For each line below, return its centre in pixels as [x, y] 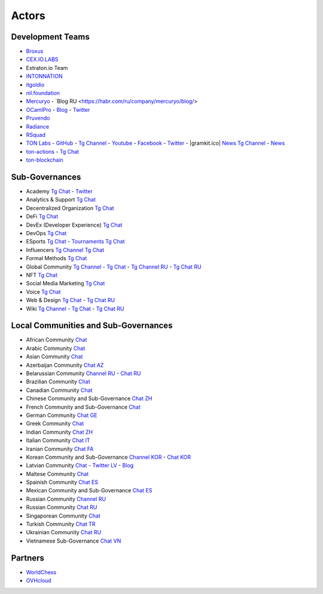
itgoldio [35, 84]
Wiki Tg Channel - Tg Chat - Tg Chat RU [75, 309]
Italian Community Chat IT [58, 440]
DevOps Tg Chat [46, 233]
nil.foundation [43, 93]
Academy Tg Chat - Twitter [59, 191]
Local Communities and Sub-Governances [92, 326]
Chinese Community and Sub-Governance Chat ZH [89, 398]
